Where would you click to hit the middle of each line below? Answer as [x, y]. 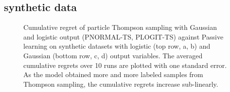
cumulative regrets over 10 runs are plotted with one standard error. [125, 65]
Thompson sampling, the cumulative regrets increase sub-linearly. [121, 84]
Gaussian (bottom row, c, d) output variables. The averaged [113, 55]
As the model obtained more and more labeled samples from [113, 74]
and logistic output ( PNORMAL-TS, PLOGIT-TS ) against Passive [124, 36]
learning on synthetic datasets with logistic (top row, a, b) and [117, 46]
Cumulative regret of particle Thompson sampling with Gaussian [120, 27]
